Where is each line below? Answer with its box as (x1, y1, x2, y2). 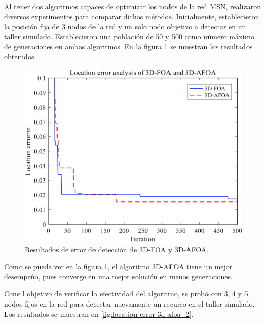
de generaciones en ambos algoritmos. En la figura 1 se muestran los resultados (4, 41, 253, 52)
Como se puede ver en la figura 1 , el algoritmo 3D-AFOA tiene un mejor (4, 261, 233, 272)
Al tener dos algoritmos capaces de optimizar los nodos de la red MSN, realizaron (4, 1, 261, 11)
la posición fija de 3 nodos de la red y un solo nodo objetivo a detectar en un (4, 21, 247, 32)
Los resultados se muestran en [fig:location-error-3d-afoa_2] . (4, 308, 194, 319)
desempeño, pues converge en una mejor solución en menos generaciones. (4, 271, 233, 281)
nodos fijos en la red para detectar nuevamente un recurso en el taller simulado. (4, 298, 255, 309)
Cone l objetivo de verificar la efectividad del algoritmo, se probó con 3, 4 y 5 (4, 288, 248, 299)
